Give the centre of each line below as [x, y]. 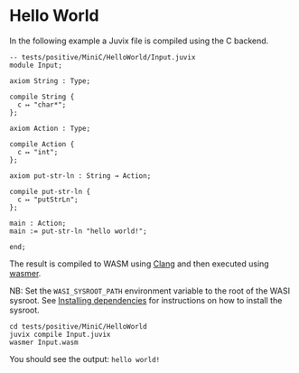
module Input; [36, 65]
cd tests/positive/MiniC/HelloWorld [78, 326]
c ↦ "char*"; [42, 105]
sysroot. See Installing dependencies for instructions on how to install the [146, 300]
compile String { [42, 97]
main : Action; [38, 223]
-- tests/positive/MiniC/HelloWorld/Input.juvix [103, 57]
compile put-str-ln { [50, 191]
